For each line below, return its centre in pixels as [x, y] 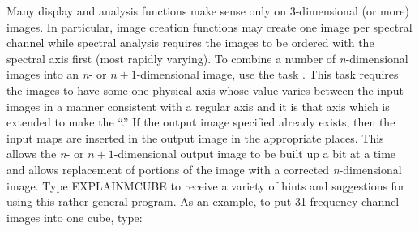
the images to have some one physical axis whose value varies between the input [205, 90]
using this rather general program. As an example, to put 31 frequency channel [203, 201]
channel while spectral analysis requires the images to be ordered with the [190, 43]
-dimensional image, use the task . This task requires [267, 74]
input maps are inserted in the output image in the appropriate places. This [195, 137]
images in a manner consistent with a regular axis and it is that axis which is [198, 106]
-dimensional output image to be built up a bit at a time [255, 154]
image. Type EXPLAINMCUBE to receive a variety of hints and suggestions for [206, 185]
